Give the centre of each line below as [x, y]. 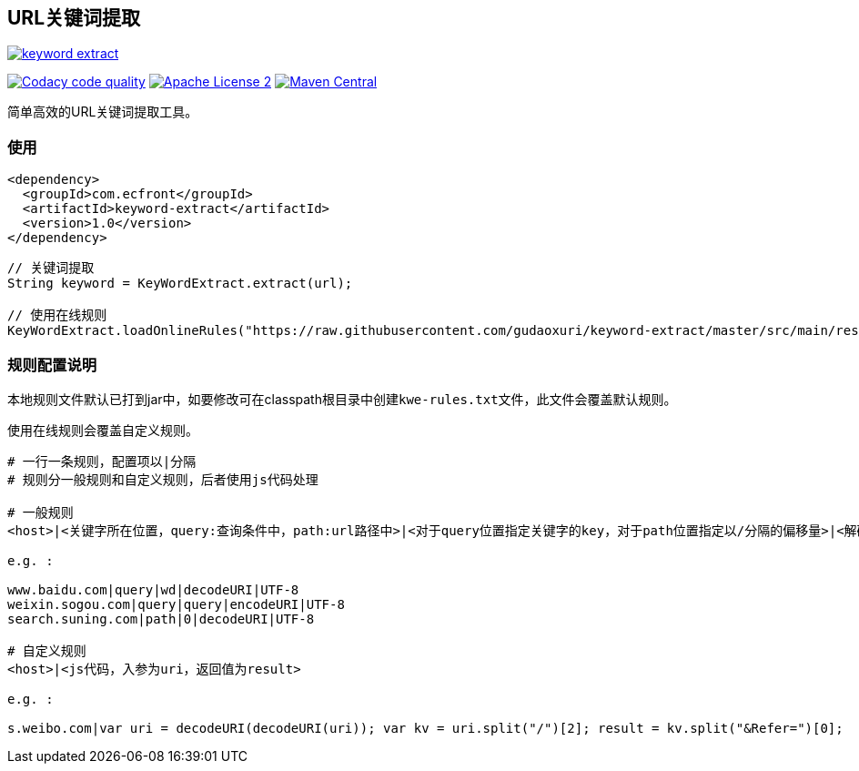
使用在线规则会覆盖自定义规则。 [103, 430]
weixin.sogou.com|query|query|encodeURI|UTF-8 [176, 604]
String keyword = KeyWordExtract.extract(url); [180, 284]
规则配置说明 [52, 365]
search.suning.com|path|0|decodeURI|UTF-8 [161, 619]
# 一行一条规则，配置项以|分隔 [102, 461]
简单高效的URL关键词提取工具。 [103, 112]
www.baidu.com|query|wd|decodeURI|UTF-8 [153, 589]
